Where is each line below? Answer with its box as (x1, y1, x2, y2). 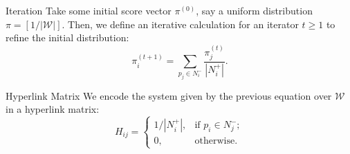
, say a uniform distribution (196, 3, 313, 17)
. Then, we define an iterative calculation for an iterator (62, 16, 299, 31)
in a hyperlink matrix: (6, 102, 100, 116)
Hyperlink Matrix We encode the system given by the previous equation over (6, 88, 332, 102)
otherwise (194, 136, 235, 146)
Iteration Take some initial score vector (6, 3, 172, 17)
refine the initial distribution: (6, 30, 129, 45)
